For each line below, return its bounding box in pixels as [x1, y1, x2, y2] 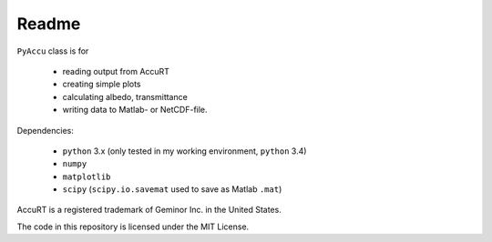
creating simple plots [62, 78, 141, 90]
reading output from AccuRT [62, 66, 170, 76]
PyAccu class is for [16, 45, 89, 56]
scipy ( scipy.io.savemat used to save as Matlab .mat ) [62, 184, 282, 195]
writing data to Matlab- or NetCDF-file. [62, 105, 209, 116]
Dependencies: [16, 125, 75, 136]
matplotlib [62, 171, 111, 182]
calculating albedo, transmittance [62, 91, 189, 102]
